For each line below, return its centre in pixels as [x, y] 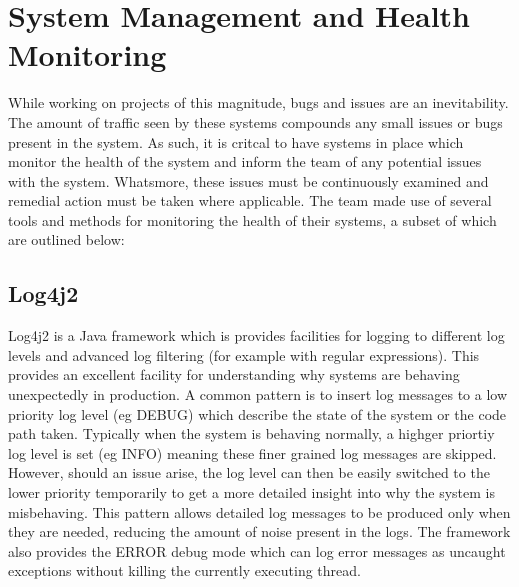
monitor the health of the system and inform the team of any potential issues [245, 161]
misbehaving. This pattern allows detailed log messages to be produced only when [259, 511]
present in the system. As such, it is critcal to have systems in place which [236, 141]
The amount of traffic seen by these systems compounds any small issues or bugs [255, 121]
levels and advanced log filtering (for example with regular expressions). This [244, 354]
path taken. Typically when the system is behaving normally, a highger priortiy [251, 433]
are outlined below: [66, 239]
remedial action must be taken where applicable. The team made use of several [250, 200]
